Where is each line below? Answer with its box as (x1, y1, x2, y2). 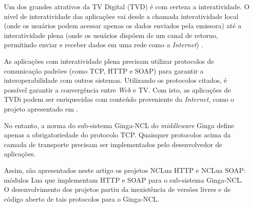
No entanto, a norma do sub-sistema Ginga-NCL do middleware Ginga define (4, 120, 234, 130)
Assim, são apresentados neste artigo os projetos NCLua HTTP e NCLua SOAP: (4, 165, 246, 175)
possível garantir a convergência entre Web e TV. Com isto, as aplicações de (4, 84, 231, 94)
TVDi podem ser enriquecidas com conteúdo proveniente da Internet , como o (4, 94, 234, 104)
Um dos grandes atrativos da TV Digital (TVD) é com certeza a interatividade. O (4, 1, 250, 11)
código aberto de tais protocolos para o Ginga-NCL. (4, 193, 159, 204)
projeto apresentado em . (4, 103, 78, 113)
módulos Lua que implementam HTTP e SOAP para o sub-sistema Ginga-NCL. (4, 174, 243, 185)
